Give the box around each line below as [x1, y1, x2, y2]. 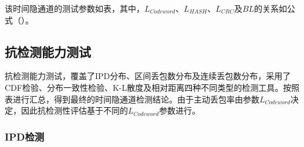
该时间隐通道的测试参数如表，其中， [5, 2, 144, 14]
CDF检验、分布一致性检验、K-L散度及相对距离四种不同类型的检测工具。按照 [5, 81, 300, 93]
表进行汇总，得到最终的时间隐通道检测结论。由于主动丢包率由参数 [5, 93, 259, 105]
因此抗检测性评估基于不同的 [21, 104, 128, 117]
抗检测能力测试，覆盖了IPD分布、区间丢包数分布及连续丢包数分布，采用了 [5, 70, 291, 82]
